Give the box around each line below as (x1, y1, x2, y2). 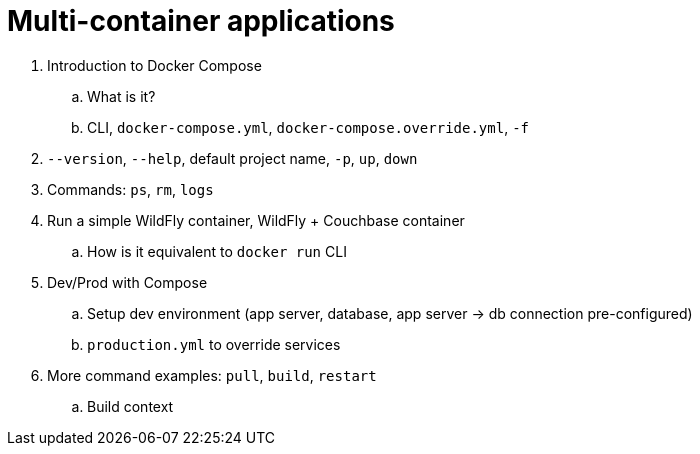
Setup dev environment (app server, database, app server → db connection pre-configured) (87, 304, 693, 322)
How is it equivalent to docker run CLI (87, 242, 347, 260)
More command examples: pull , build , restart (47, 366, 377, 384)
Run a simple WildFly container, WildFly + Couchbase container (47, 211, 465, 229)
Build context (87, 397, 174, 415)
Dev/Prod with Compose (47, 273, 208, 291)
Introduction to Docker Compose (47, 56, 262, 74)
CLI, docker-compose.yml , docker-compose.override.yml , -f (87, 118, 529, 136)
